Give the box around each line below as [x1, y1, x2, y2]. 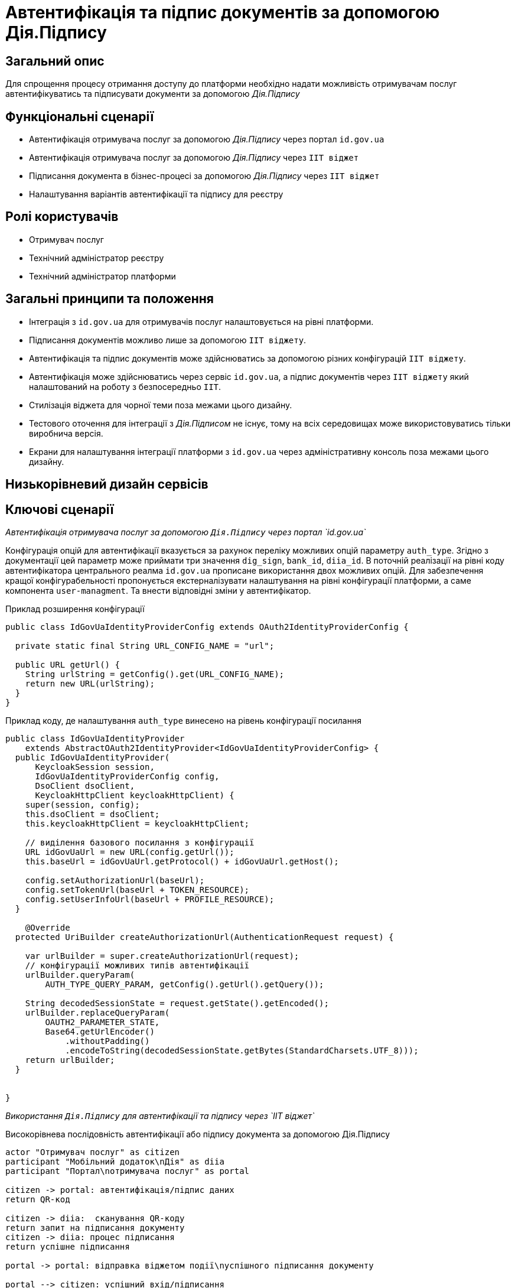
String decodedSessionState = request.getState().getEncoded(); [25, 998, 329, 1008]
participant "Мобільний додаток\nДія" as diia [5, 1156, 224, 1166]
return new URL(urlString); [25, 678, 155, 688]
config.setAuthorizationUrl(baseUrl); [25, 875, 205, 885]
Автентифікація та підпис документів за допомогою [5, 2, 440, 22]
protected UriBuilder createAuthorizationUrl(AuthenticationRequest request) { [15, 932, 394, 942]
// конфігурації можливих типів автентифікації [25, 960, 250, 970]
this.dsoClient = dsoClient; [25, 809, 160, 819]
